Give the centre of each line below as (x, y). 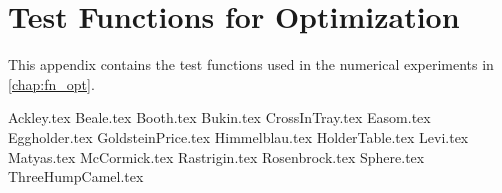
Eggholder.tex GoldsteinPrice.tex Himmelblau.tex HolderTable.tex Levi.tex (238, 136)
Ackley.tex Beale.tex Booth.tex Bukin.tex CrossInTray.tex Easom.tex (219, 117)
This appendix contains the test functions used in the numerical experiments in (251, 64)
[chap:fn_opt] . (51, 83)
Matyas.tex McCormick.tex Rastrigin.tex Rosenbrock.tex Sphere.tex (216, 156)
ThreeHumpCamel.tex (76, 176)
